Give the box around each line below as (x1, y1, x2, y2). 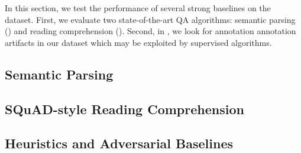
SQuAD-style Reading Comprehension (5, 99, 244, 118)
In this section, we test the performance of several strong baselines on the (5, 2, 271, 14)
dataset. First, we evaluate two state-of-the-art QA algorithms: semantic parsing (5, 13, 296, 25)
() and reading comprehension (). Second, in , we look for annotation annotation (5, 25, 296, 37)
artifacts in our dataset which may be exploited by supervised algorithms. (5, 36, 272, 48)
